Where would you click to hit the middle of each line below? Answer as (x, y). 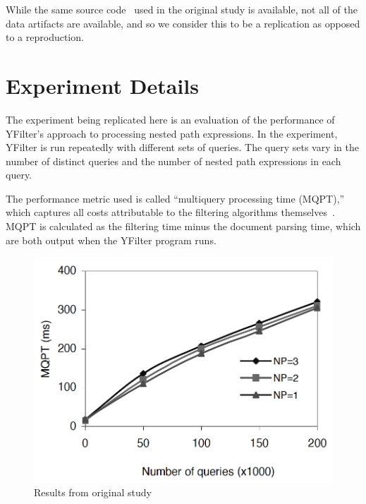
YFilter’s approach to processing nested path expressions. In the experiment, (172, 133)
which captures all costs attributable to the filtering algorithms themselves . (170, 212)
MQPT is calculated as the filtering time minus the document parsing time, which (183, 226)
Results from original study (93, 492)
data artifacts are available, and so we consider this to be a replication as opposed (183, 23)
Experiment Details (102, 85)
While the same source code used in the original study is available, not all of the (182, 9)
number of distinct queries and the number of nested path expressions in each (173, 161)
